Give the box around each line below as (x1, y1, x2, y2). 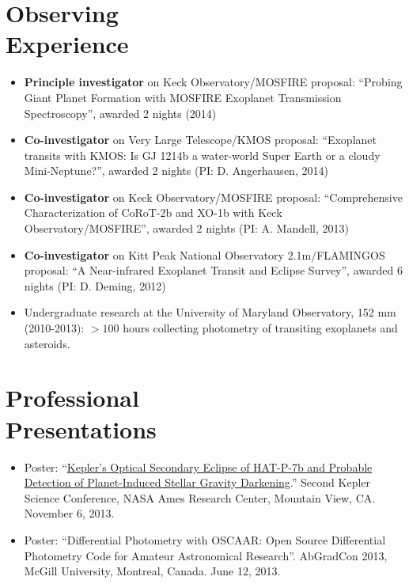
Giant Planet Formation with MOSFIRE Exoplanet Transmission (24, 89, 342, 105)
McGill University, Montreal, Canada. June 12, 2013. (24, 563, 281, 579)
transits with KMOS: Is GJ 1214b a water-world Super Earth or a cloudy (24, 146, 381, 163)
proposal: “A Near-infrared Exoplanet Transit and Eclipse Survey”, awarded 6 (24, 262, 403, 279)
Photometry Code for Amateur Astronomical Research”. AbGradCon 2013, (24, 547, 388, 563)
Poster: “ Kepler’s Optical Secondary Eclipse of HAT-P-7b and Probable (24, 458, 373, 475)
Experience (6, 28, 129, 60)
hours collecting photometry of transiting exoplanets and (123, 320, 398, 336)
